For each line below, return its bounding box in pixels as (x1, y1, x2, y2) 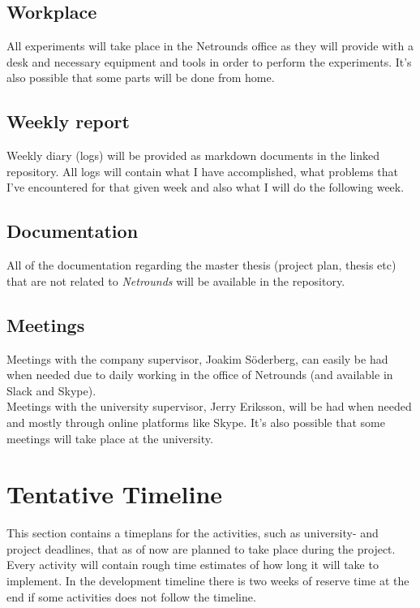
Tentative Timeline (6, 477, 223, 511)
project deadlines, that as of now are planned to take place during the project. (6, 540, 396, 557)
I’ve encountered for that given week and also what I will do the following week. (6, 179, 405, 196)
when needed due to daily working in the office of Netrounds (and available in (6, 366, 393, 383)
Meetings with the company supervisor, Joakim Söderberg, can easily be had (6, 350, 388, 367)
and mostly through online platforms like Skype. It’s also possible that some (6, 413, 385, 430)
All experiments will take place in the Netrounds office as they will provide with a (6, 37, 414, 54)
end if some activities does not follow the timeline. (6, 588, 256, 605)
